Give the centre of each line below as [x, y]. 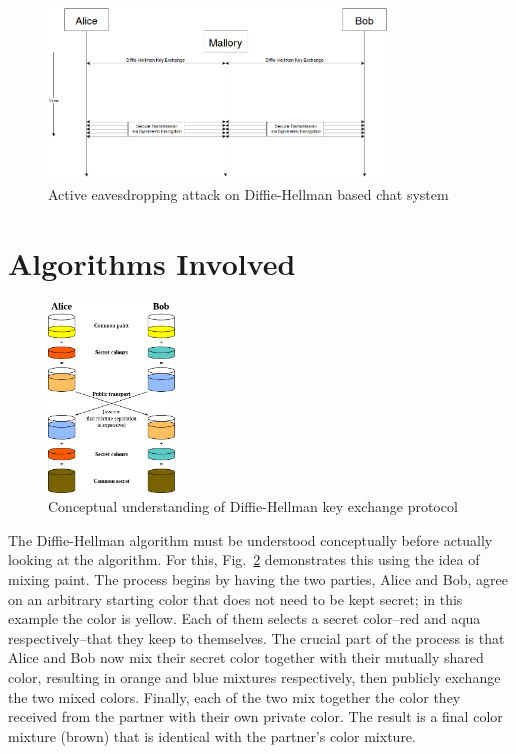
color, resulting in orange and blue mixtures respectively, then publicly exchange [254, 676]
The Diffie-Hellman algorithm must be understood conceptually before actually [250, 539]
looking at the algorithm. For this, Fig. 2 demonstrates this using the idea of [244, 559]
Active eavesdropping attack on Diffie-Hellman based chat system [248, 193]
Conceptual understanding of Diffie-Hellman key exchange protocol [253, 506]
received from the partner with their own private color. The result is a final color [255, 716]
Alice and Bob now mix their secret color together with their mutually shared [246, 657]
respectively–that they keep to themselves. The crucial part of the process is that [256, 637]
